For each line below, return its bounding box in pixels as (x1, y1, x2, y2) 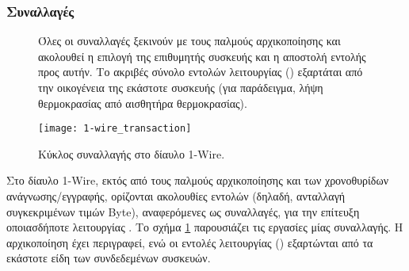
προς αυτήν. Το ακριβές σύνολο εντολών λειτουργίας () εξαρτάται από (38, 63, 363, 80)
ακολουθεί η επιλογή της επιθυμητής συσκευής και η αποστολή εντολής (38, 48, 366, 64)
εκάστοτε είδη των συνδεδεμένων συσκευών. (6, 250, 211, 266)
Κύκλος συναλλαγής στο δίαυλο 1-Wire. (38, 145, 225, 162)
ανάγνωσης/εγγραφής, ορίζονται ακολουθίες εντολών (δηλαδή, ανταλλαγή (6, 188, 346, 204)
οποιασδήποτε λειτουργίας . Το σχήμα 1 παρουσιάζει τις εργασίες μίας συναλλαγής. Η (6, 219, 403, 235)
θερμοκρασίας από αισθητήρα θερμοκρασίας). (38, 94, 247, 111)
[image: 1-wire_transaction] (38, 123, 192, 135)
